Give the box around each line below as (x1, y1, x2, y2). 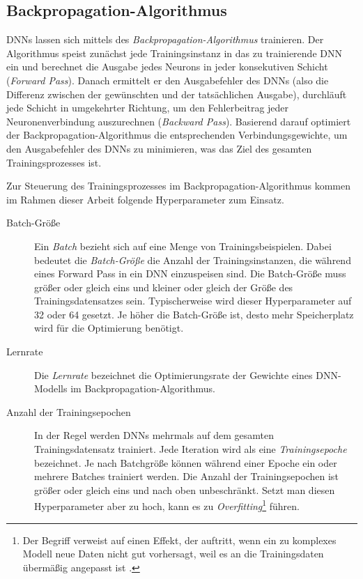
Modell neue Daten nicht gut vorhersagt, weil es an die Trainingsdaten (22, 546, 324, 561)
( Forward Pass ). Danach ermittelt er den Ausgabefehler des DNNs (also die (6, 72, 329, 87)
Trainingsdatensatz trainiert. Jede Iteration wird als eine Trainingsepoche (34, 442, 347, 456)
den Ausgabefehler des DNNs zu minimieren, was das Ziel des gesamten (6, 141, 312, 155)
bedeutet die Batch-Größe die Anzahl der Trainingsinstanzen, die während (34, 252, 351, 267)
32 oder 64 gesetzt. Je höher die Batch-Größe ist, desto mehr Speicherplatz (34, 307, 354, 321)
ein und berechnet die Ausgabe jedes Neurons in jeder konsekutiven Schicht (6, 59, 328, 74)
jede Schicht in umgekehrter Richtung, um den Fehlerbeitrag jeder (6, 100, 289, 115)
